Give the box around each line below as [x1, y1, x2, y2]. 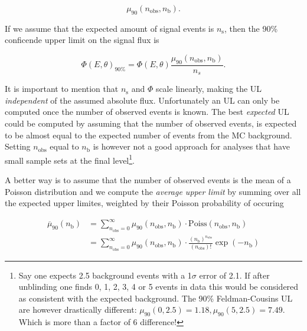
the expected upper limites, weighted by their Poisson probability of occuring [5, 197, 284, 209]
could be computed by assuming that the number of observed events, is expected [5, 117, 297, 130]
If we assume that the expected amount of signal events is [5, 22, 214, 34]
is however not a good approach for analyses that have [93, 140, 290, 153]
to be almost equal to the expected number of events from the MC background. [5, 128, 292, 141]
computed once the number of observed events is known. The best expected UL [5, 105, 289, 118]
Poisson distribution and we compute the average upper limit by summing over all [5, 185, 301, 197]
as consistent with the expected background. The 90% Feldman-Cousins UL [18, 292, 293, 304]
